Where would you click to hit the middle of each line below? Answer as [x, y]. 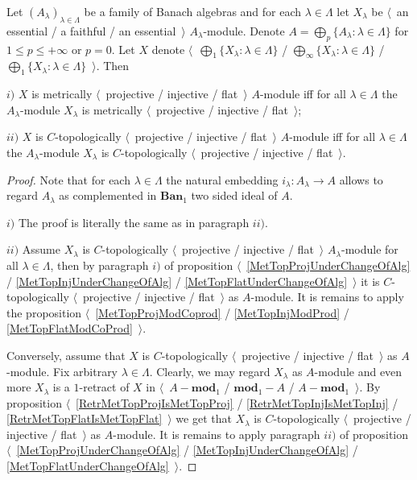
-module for [370, 249]
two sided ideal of [234, 195]
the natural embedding [222, 179]
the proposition [44, 312]
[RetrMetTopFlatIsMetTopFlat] [85, 418]
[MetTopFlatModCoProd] [70, 328]
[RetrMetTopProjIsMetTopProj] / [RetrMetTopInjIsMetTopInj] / [237, 402]
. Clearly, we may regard [210, 371]
